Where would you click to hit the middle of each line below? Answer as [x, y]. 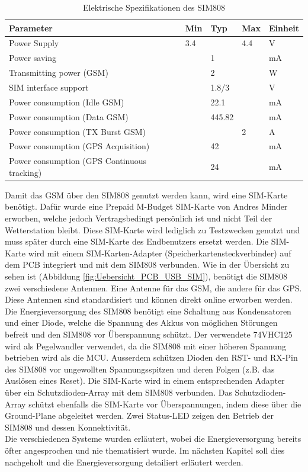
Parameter [31, 28]
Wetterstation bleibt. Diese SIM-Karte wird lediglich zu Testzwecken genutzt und [153, 229]
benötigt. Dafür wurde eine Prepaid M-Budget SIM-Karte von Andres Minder [146, 206]
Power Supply [34, 43]
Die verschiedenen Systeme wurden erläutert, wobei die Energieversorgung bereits [153, 439]
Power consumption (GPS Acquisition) [79, 146]
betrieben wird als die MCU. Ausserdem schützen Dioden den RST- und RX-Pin [151, 357]
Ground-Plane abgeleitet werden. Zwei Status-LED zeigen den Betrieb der [139, 415]
